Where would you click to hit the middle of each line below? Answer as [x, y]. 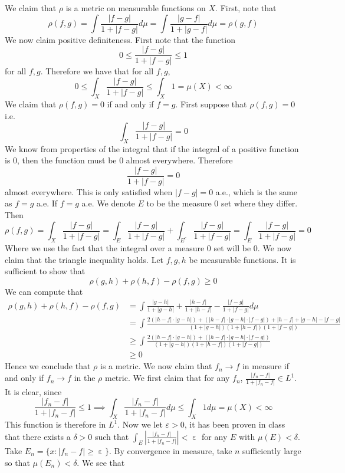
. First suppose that [211, 104]
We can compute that [44, 291]
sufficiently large [272, 450]
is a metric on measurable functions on [136, 8]
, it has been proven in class [235, 424]
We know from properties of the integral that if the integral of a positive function [152, 148]
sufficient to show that [45, 271]
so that [17, 462]
